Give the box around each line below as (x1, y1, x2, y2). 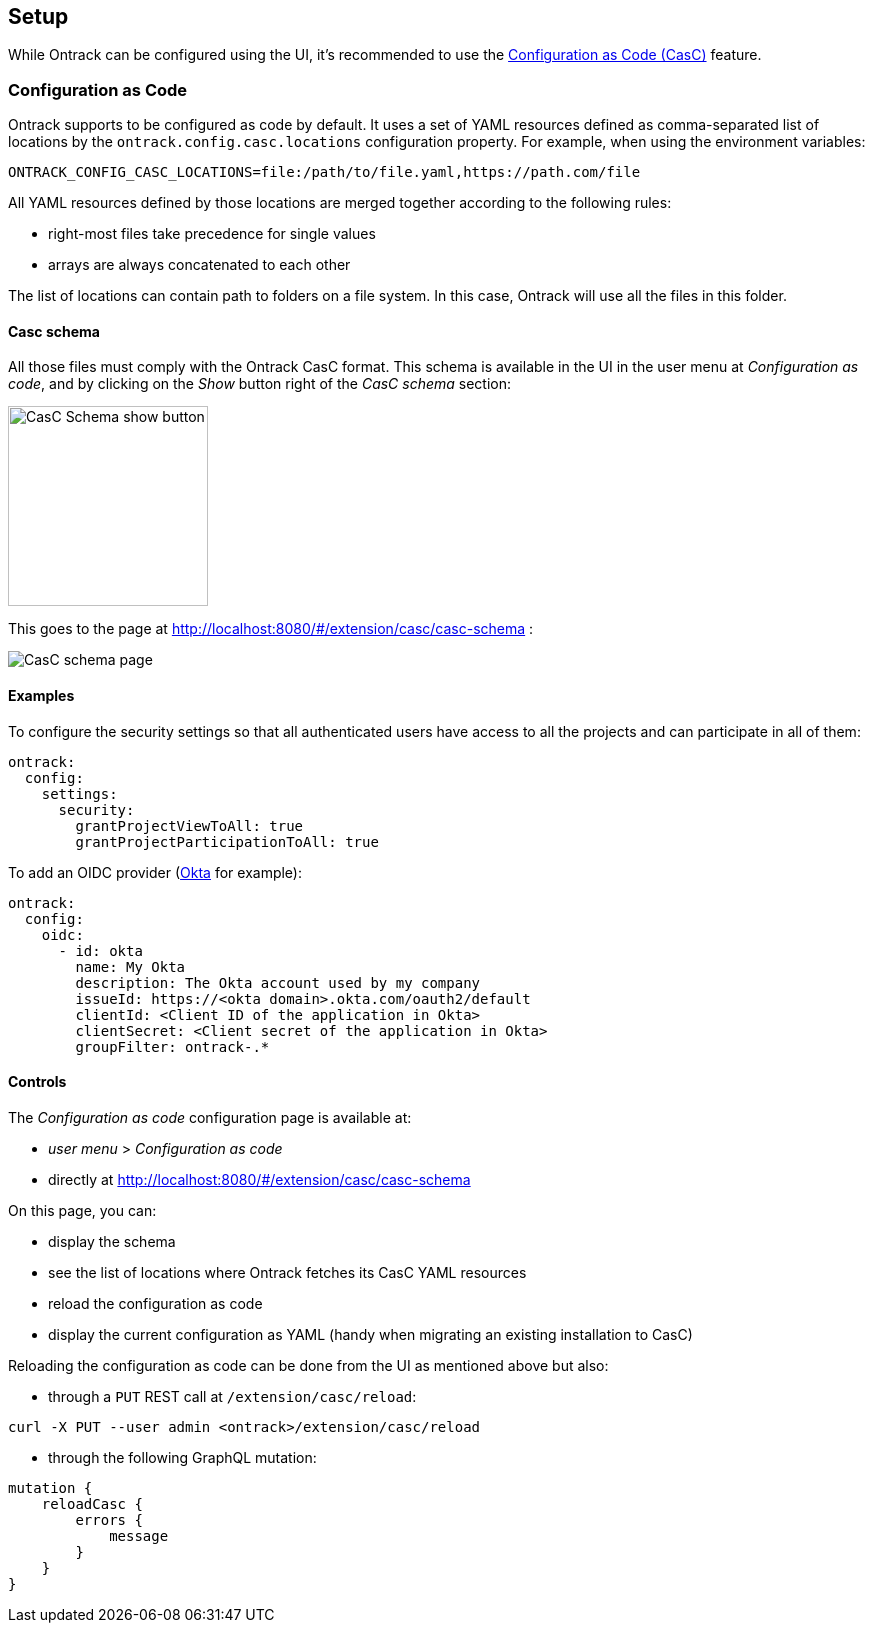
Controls (8, 1073, 67, 1091)
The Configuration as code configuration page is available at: (8, 1108, 412, 1126)
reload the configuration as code (48, 1294, 263, 1312)
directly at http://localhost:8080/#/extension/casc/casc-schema (48, 1170, 471, 1188)
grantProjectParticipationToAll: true (75, 833, 379, 850)
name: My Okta (75, 958, 186, 975)
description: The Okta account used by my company (75, 974, 481, 991)
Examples (8, 687, 75, 704)
